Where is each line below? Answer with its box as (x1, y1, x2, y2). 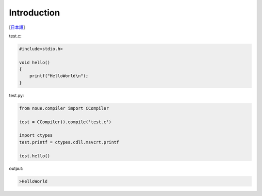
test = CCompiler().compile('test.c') (19, 119, 112, 125)
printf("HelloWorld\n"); (29, 73, 89, 79)
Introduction (9, 7, 60, 18)
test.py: (9, 92, 24, 98)
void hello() (19, 60, 50, 65)
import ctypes (19, 132, 53, 138)
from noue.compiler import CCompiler (19, 105, 109, 111)
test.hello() (19, 153, 50, 159)
